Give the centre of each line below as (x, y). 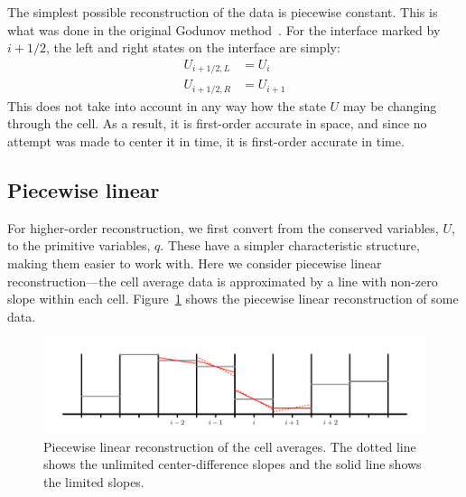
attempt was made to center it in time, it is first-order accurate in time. (206, 141)
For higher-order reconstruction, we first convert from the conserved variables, (223, 227)
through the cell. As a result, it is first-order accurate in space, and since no (217, 123)
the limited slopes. (94, 482)
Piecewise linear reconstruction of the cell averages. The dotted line (230, 446)
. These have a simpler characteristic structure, (290, 245)
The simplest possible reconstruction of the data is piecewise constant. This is (223, 12)
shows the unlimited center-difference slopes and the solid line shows (233, 464)
